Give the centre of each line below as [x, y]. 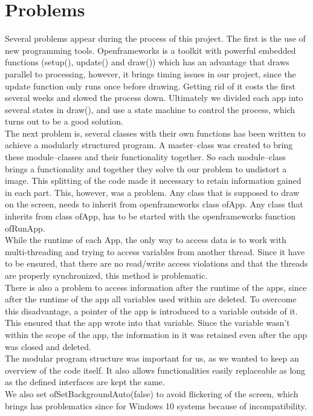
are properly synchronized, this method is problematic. [106, 275]
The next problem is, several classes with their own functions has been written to [155, 133]
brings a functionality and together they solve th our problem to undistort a [146, 168]
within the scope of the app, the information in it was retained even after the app [156, 334]
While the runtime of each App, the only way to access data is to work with [146, 240]
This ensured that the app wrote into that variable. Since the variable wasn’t [147, 323]
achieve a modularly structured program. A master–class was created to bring [149, 145]
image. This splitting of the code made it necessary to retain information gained [153, 180]
